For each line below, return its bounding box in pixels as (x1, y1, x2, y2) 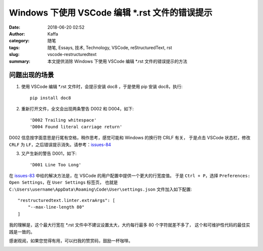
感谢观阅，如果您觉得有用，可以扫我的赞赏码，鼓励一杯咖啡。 (9, 238, 133, 244)
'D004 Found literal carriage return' (30, 124, 123, 129)
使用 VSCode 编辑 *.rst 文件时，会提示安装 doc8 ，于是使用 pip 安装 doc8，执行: (21, 84, 183, 90)
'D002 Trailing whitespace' (30, 117, 97, 123)
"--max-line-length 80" (27, 204, 85, 210)
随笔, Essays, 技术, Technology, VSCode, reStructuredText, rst (47, 44, 172, 51)
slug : (9, 52, 19, 57)
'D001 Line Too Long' (30, 162, 81, 167)
